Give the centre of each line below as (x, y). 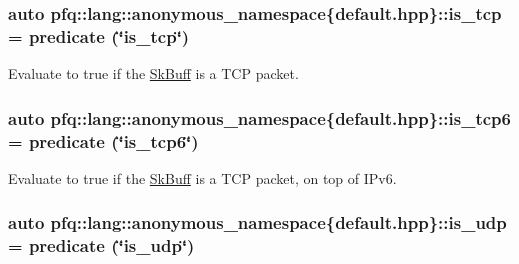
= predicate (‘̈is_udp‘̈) (101, 245)
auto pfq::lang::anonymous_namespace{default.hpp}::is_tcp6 (259, 117)
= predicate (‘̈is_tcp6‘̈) (103, 140)
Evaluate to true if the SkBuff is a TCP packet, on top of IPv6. (202, 177)
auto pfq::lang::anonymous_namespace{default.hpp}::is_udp (257, 222)
